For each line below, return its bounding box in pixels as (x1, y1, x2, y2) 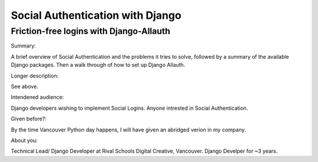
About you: (11, 137, 38, 144)
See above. (11, 83, 38, 90)
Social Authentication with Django (11, 9, 182, 22)
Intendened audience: (11, 94, 64, 101)
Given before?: (11, 115, 47, 123)
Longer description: (11, 72, 59, 79)
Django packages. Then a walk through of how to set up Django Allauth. (11, 62, 185, 69)
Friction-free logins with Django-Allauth (11, 26, 171, 36)
